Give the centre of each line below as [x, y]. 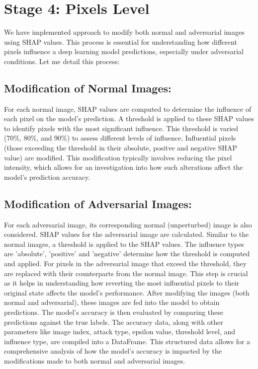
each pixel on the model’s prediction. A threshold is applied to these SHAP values [129, 118]
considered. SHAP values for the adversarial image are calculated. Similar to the [127, 234]
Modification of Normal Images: [88, 88]
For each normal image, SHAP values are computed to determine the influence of [128, 109]
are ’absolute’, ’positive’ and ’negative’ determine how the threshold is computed [127, 254]
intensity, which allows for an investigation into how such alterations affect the [124, 167]
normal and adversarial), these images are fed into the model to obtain [112, 302]
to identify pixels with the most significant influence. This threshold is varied [121, 128]
